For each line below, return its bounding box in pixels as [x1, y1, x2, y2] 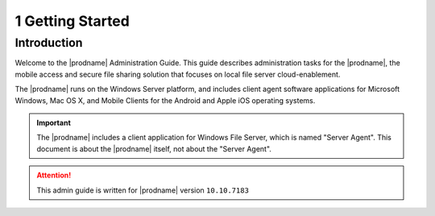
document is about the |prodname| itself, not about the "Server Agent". [36, 143, 271, 153]
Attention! [36, 170, 72, 181]
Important [36, 118, 72, 127]
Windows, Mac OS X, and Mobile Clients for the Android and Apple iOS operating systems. [14, 95, 316, 105]
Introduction [14, 35, 83, 50]
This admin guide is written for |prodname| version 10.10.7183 [36, 185, 250, 195]
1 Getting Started [14, 12, 130, 30]
